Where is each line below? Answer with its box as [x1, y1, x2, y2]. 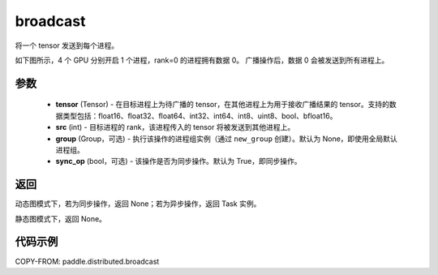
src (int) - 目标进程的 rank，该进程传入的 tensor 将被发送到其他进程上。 [55, 122, 295, 132]
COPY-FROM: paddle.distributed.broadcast [15, 256, 160, 266]
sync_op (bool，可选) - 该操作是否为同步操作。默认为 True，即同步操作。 [55, 157, 302, 166]
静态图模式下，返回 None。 [15, 213, 107, 223]
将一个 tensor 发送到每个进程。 [15, 41, 119, 50]
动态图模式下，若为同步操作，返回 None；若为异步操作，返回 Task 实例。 [15, 199, 261, 208]
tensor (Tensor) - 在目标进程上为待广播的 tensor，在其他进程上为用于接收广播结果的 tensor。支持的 [55, 100, 389, 110]
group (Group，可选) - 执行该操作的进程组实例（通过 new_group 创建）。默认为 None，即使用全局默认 [55, 134, 397, 144]
